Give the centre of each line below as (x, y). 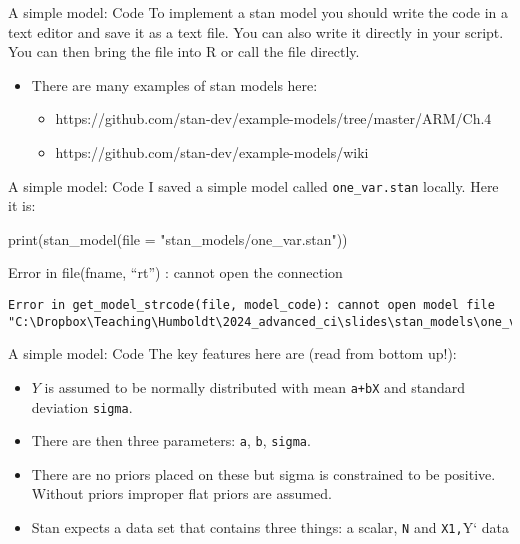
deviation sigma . (82, 406)
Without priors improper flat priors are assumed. (181, 493)
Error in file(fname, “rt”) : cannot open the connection (175, 272)
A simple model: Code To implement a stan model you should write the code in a (258, 12)
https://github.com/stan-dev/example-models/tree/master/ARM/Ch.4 (273, 118)
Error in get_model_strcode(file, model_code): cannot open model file (251, 305)
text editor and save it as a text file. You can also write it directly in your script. (256, 31)
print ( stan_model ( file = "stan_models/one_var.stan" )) (178, 238)
